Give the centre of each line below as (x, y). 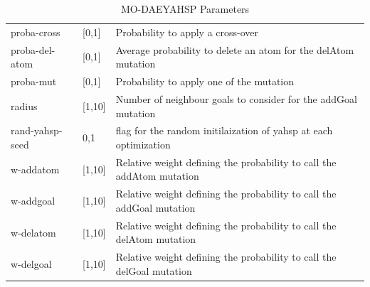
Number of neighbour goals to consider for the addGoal (236, 98)
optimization (143, 144)
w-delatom (33, 232)
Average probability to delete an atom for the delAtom (235, 49)
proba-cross (36, 32)
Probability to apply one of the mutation (205, 81)
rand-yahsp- (37, 130)
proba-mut (34, 81)
